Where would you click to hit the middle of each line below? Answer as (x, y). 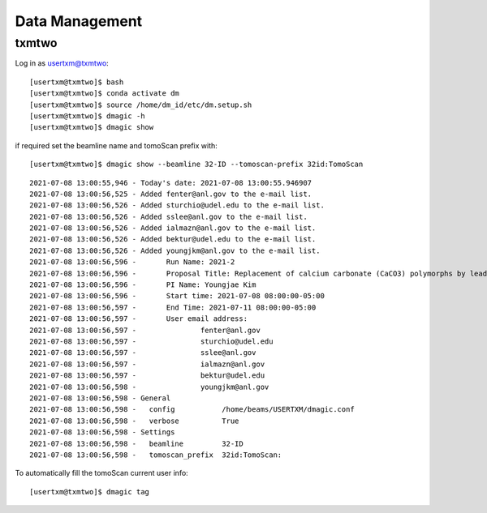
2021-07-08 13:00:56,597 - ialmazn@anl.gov (147, 364)
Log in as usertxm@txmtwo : (62, 63)
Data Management (79, 21)
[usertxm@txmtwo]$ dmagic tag (90, 492)
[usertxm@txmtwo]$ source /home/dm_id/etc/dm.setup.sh (141, 105)
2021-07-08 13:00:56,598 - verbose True (134, 421)
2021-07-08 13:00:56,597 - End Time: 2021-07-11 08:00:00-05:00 (173, 307)
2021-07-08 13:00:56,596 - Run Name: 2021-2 (132, 262)
